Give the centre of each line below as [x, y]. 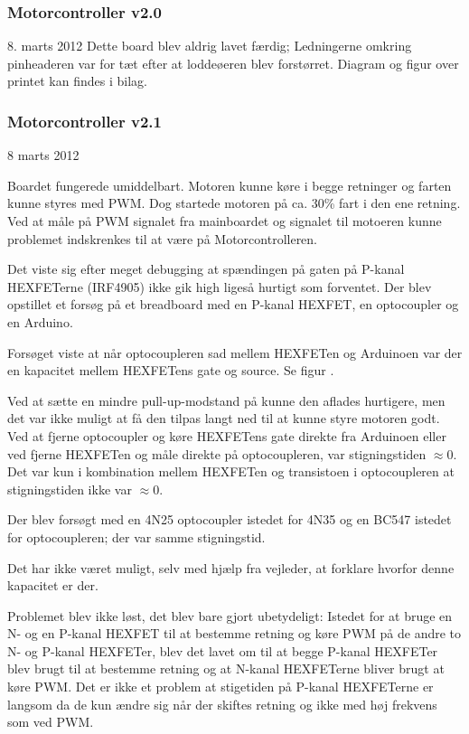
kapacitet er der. [53, 585]
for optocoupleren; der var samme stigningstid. [136, 536]
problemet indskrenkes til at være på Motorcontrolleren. [163, 238]
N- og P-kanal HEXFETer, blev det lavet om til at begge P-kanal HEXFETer [223, 650]
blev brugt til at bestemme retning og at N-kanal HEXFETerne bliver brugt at [226, 668]
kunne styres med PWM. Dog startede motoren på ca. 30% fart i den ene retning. [234, 203]
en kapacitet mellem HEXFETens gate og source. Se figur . [171, 370]
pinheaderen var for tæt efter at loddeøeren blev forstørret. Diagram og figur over [233, 63]
